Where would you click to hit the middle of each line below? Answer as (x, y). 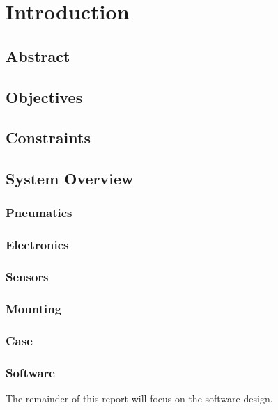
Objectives (44, 96)
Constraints (48, 137)
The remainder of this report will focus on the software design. (139, 398)
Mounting (34, 308)
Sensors (27, 277)
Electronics (37, 245)
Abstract (38, 55)
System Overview (70, 179)
